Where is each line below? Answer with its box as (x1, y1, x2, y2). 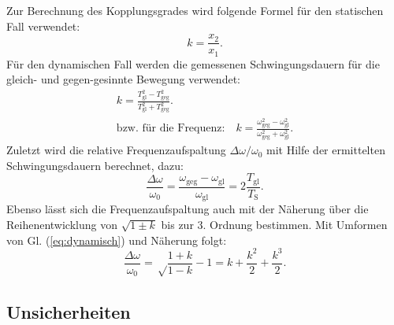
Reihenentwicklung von (6, 216, 117, 232)
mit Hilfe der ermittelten (266, 142, 385, 158)
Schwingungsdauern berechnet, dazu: (6, 157, 184, 173)
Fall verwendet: (6, 17, 80, 34)
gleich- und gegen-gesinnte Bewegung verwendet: (6, 71, 240, 87)
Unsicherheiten (6, 299, 131, 323)
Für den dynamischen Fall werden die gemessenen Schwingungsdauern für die (6, 55, 380, 72)
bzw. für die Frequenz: (116, 123, 225, 135)
